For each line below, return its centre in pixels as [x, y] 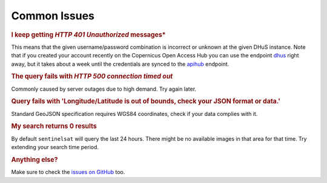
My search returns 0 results [54, 126]
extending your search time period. [55, 147]
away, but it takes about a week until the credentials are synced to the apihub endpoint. [120, 64]
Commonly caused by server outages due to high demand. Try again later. [104, 89]
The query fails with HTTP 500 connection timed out [92, 77]
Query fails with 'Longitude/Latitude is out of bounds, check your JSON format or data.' [146, 101]
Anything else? [35, 159]
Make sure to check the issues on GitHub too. [68, 172]
